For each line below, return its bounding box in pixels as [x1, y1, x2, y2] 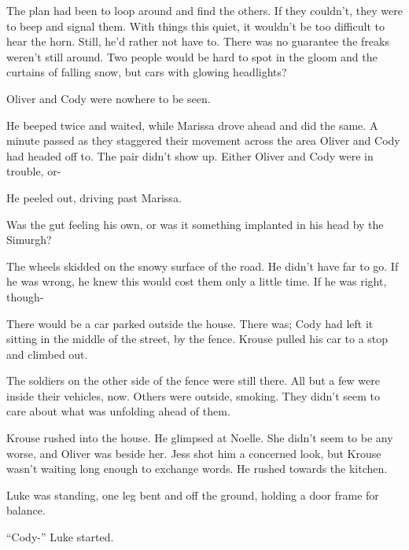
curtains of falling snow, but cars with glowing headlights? [6, 64, 287, 80]
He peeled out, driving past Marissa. [6, 189, 182, 205]
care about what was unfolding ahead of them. [6, 403, 230, 419]
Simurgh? [6, 231, 52, 248]
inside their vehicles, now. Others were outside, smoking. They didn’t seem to [6, 387, 380, 404]
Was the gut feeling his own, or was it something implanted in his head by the [6, 216, 384, 232]
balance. [6, 502, 46, 519]
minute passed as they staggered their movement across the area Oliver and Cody [6, 132, 400, 149]
